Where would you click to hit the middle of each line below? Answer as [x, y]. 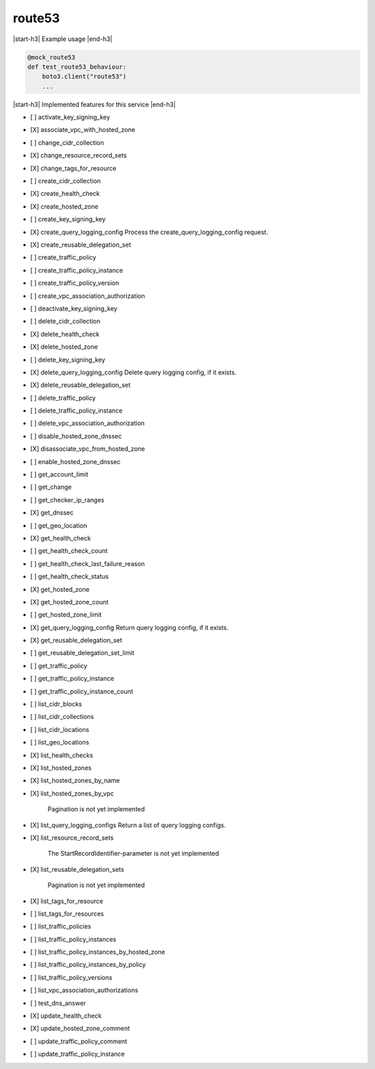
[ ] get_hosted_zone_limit [66, 615]
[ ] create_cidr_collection [65, 181]
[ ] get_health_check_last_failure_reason [87, 563]
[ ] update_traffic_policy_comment [79, 1041]
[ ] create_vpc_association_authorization [87, 296]
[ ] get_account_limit [59, 474]
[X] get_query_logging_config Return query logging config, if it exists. [130, 627]
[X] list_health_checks [62, 755]
